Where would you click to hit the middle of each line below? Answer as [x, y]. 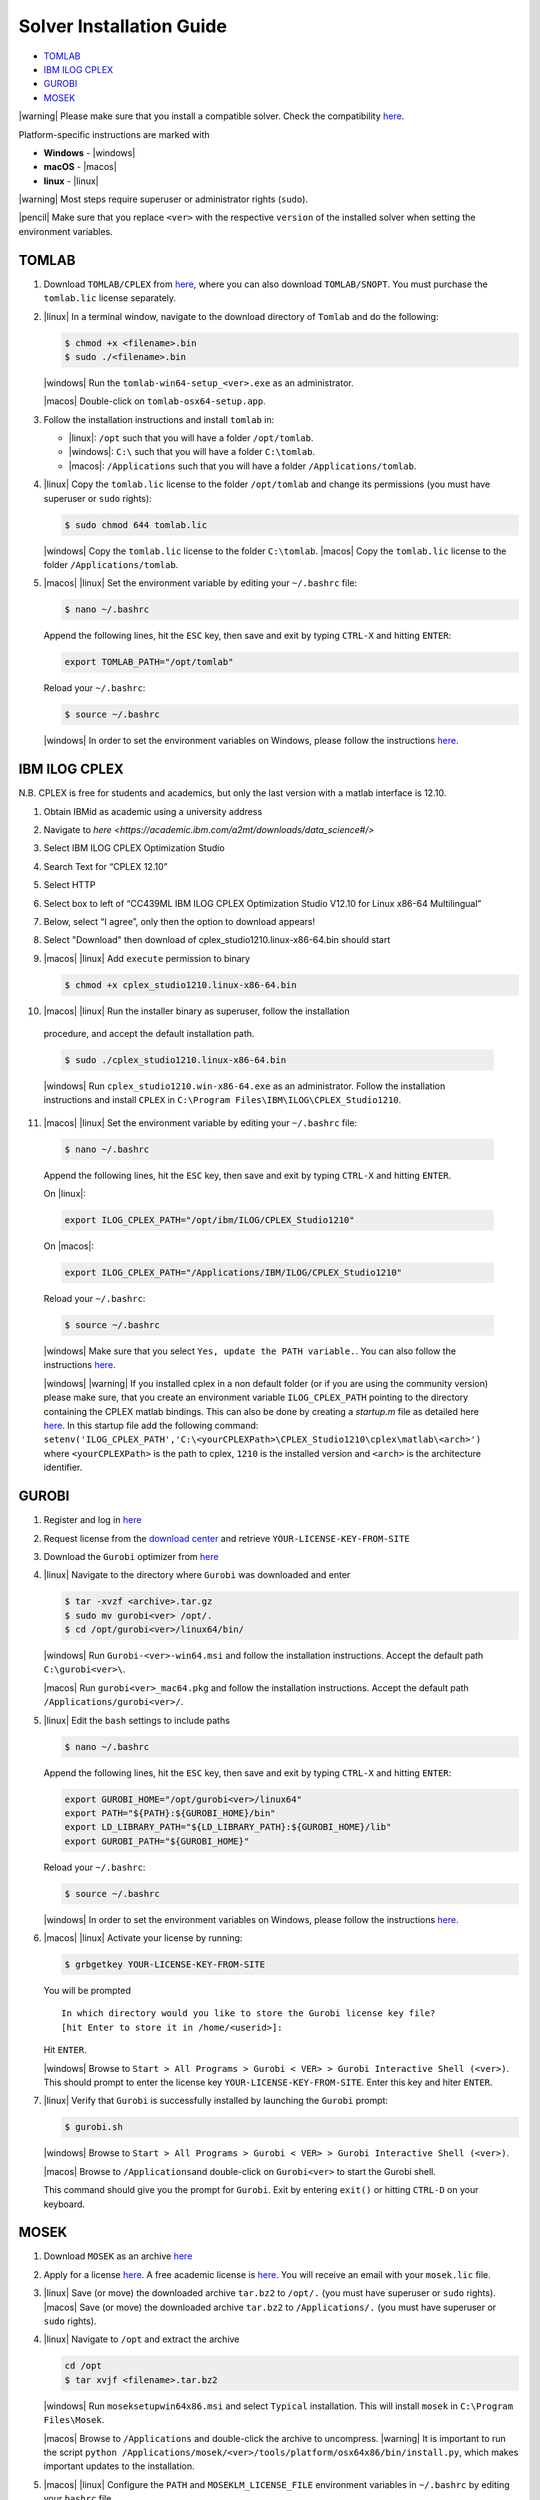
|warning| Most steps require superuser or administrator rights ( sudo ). [163, 199]
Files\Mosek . [74, 2420]
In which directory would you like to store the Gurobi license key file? [248, 2013]
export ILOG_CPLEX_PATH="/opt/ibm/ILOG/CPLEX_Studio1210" [209, 1220]
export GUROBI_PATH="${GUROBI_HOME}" [157, 1841]
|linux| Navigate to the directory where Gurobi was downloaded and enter [197, 1575]
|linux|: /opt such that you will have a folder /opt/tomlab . [191, 438]
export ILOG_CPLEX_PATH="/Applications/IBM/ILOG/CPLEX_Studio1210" [233, 1273]
